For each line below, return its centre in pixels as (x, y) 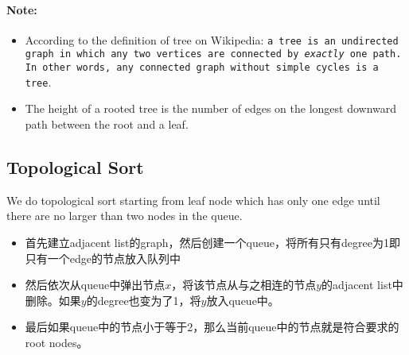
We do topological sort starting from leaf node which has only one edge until (193, 200)
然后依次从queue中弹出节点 (95, 285)
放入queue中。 (243, 300)
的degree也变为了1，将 (144, 300)
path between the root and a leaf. (107, 124)
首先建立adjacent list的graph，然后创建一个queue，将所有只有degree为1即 (212, 242)
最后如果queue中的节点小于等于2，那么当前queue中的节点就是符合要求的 (212, 327)
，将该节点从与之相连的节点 (244, 285)
